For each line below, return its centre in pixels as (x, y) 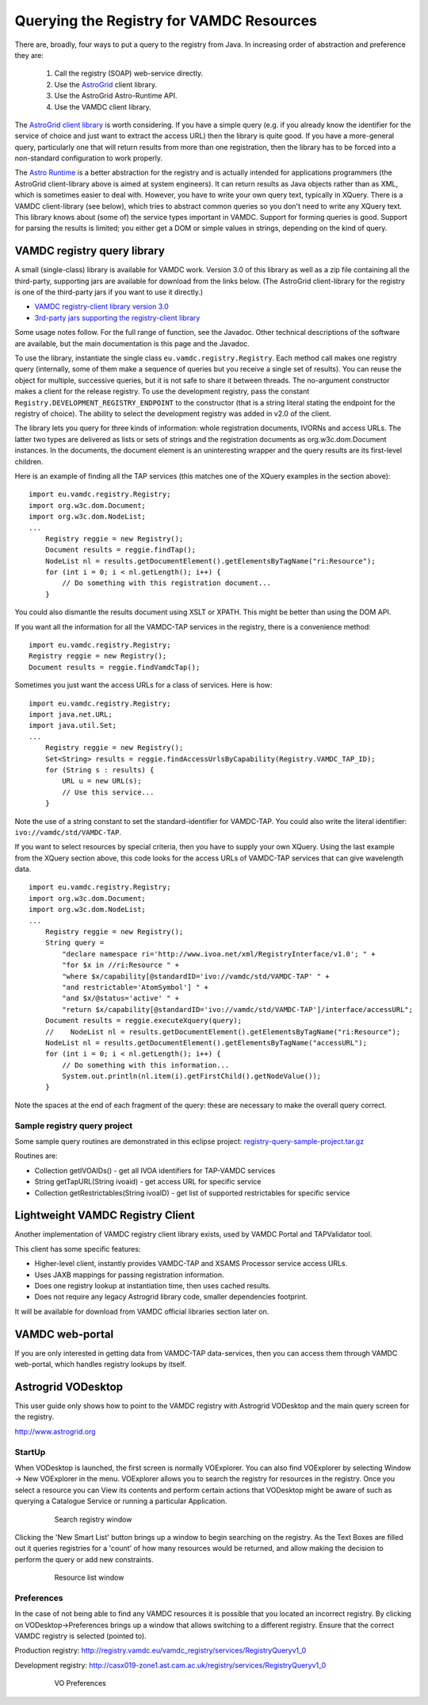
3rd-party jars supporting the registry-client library (117, 318)
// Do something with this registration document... (166, 583)
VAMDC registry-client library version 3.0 (102, 306)
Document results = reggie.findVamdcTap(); (115, 667)
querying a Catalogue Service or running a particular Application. (121, 1501)
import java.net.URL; (71, 714)
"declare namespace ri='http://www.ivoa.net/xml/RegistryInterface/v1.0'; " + (219, 954)
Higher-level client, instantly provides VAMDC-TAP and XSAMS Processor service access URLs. (191, 1264)
